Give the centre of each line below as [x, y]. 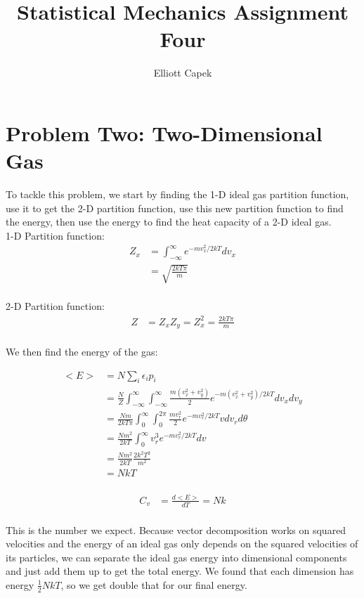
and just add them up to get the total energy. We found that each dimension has [180, 571]
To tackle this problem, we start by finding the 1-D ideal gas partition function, [177, 194]
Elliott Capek [183, 73]
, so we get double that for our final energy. [154, 584]
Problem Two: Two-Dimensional [164, 132]
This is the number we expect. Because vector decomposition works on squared [176, 529]
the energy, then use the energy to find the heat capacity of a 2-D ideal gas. [169, 222]
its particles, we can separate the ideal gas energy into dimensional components [176, 557]
